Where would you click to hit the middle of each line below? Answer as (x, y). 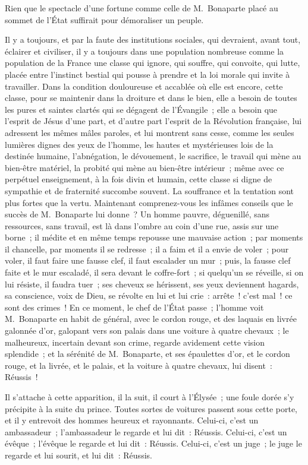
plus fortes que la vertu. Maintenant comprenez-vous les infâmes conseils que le (149, 202)
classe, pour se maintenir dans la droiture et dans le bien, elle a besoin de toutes (151, 98)
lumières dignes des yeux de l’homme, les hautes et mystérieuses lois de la (139, 144)
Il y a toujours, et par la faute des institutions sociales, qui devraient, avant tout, (153, 39)
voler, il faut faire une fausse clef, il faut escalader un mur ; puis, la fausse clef (148, 260)
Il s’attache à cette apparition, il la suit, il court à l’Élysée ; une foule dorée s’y (150, 397)
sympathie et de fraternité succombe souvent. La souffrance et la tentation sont (149, 190)
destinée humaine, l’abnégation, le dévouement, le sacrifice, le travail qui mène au (153, 156)
